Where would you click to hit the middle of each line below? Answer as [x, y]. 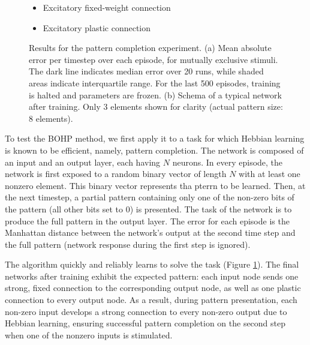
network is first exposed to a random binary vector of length [116, 174]
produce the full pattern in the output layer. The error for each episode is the [147, 220]
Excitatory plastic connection [97, 27]
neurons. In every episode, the [228, 162]
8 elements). [51, 118]
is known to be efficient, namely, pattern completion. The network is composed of [154, 150]
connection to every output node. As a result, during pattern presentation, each [151, 300]
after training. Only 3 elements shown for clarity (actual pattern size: [156, 106]
